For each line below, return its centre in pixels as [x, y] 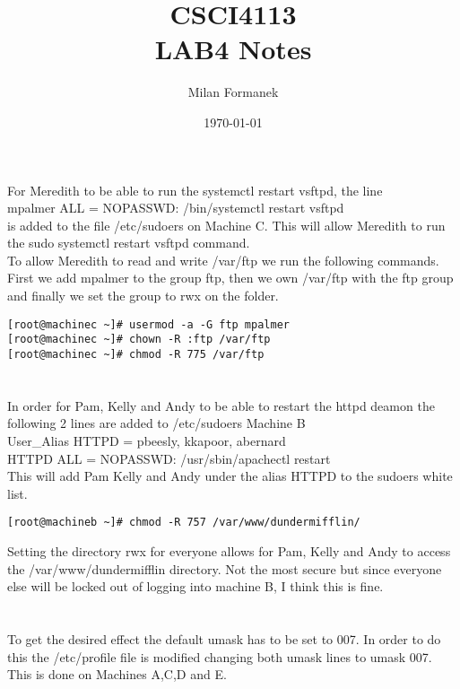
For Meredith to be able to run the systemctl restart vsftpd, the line [195, 190]
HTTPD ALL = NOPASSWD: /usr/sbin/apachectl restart [169, 458]
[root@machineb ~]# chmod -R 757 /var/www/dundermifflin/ [184, 523]
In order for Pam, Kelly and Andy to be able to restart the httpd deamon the [221, 405]
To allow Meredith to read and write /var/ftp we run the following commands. [223, 260]
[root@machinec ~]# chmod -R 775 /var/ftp [136, 354]
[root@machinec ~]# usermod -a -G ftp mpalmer [148, 324]
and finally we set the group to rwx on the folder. [143, 296]
